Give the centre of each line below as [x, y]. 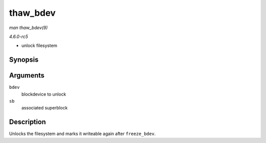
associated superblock [45, 108]
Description [28, 122]
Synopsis [24, 60]
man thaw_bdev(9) [28, 28]
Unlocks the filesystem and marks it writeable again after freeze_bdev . [83, 134]
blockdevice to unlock [44, 94]
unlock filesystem [39, 46]
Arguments [27, 76]
